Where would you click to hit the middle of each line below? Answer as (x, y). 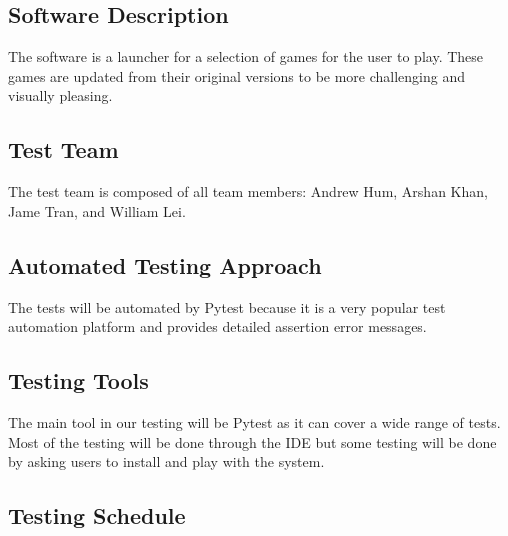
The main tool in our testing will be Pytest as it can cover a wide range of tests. (254, 421)
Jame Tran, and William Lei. (97, 210)
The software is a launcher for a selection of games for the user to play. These (246, 56)
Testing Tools (78, 380)
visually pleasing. (60, 95)
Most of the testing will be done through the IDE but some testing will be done (252, 441)
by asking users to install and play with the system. (166, 461)
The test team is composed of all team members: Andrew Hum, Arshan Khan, (248, 191)
